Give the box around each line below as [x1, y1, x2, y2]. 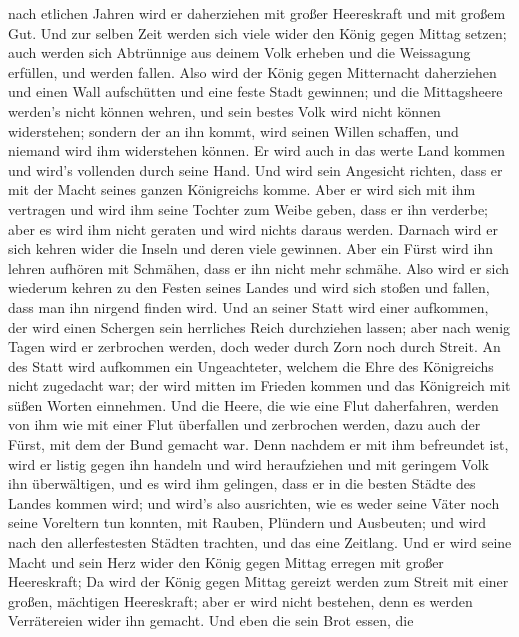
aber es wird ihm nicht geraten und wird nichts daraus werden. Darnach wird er [8, 218, 499, 239]
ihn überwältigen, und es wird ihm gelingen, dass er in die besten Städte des [8, 473, 476, 494]
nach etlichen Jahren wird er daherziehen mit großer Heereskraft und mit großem [8, 3, 506, 23]
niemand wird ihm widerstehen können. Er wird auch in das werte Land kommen [8, 140, 505, 161]
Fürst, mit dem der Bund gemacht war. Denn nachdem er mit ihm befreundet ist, [8, 434, 509, 455]
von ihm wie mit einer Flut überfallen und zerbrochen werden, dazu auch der [8, 414, 481, 435]
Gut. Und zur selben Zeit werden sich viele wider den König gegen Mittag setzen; [8, 22, 507, 43]
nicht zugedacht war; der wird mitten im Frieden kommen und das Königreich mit [8, 375, 511, 396]
